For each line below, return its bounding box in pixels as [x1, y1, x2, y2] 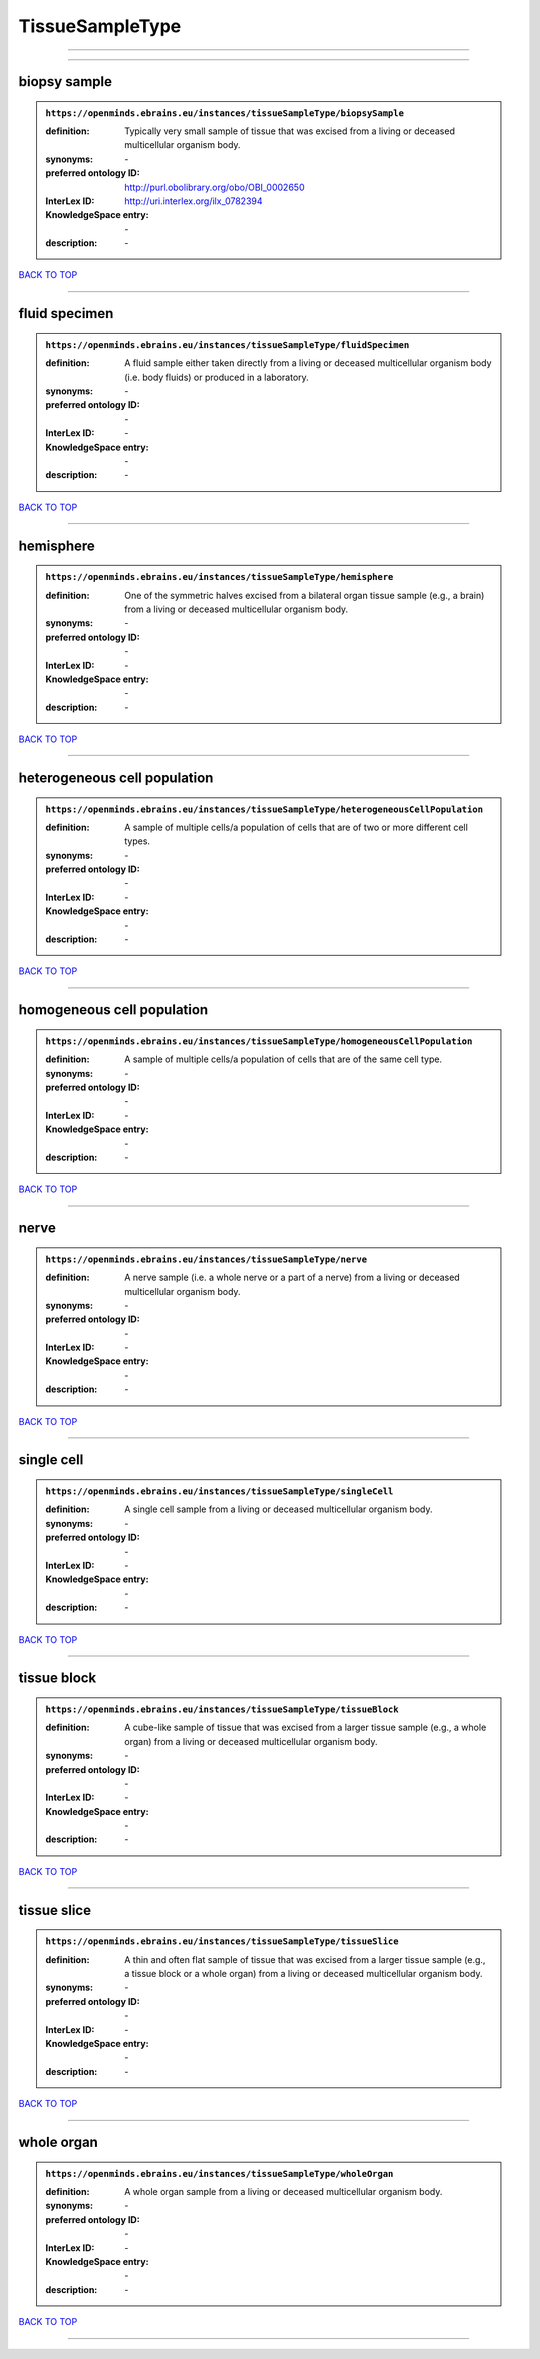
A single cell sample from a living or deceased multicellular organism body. [124, 1503, 434, 1515]
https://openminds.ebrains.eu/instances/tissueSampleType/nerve [45, 1253, 368, 1265]
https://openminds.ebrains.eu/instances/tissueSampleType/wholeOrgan [45, 2168, 394, 2179]
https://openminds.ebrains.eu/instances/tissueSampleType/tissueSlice [45, 1936, 399, 1947]
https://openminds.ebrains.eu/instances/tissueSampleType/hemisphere [45, 571, 394, 583]
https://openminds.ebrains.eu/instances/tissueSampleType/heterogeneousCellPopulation [45, 803, 484, 815]
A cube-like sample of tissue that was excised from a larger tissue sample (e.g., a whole [124, 1721, 487, 1734]
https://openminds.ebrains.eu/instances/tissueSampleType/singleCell [45, 1486, 394, 1497]
